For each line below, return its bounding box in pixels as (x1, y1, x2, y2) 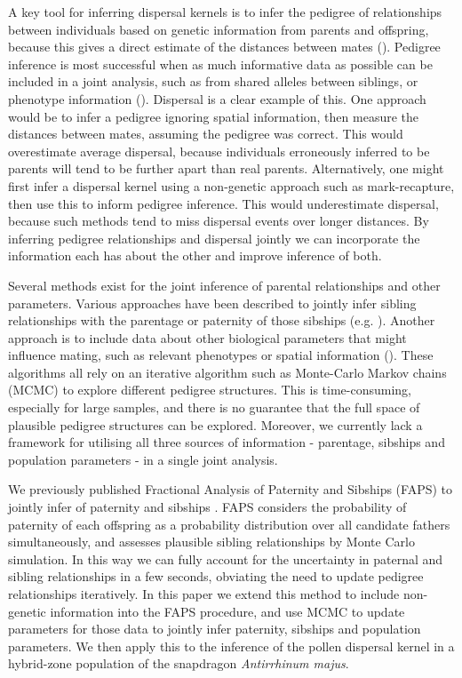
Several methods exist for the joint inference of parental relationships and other (8, 275, 441, 294)
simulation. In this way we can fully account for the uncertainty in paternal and (8, 549, 443, 568)
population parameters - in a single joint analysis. (8, 450, 278, 468)
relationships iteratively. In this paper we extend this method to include (8, 585, 400, 602)
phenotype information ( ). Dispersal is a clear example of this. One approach (8, 89, 426, 108)
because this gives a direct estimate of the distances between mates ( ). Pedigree (8, 37, 441, 56)
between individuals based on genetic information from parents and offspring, (8, 20, 429, 38)
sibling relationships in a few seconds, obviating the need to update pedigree (8, 567, 424, 586)
